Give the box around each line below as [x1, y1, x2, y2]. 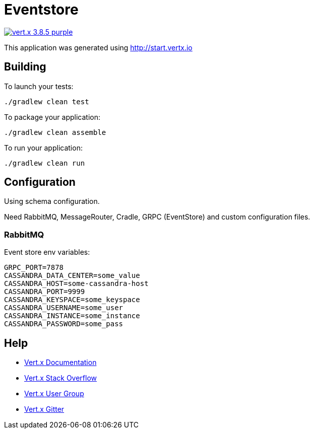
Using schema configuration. [4, 197, 100, 206]
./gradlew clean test [4, 97, 89, 106]
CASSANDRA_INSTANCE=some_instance [4, 312, 140, 320]
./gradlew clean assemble [4, 128, 106, 136]
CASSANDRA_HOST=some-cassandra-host [4, 279, 149, 288]
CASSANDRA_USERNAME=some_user [4, 304, 123, 312]
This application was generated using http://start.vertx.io [4, 43, 193, 52]
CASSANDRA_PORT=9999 [4, 287, 85, 296]
